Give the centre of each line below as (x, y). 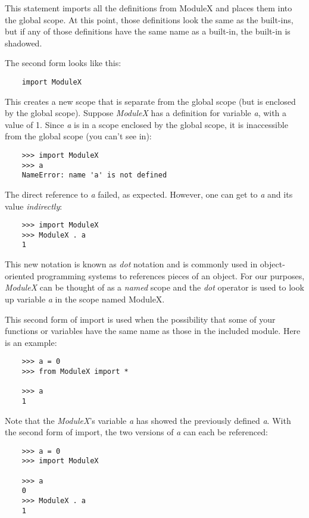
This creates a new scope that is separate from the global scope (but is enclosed (150, 101)
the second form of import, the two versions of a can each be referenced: (136, 432)
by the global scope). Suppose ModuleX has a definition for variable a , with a (146, 113)
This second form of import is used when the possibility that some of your (140, 319)
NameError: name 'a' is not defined (94, 175)
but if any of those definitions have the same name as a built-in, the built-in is (148, 31)
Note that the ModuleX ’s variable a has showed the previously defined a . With (148, 420)
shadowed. (24, 43)
